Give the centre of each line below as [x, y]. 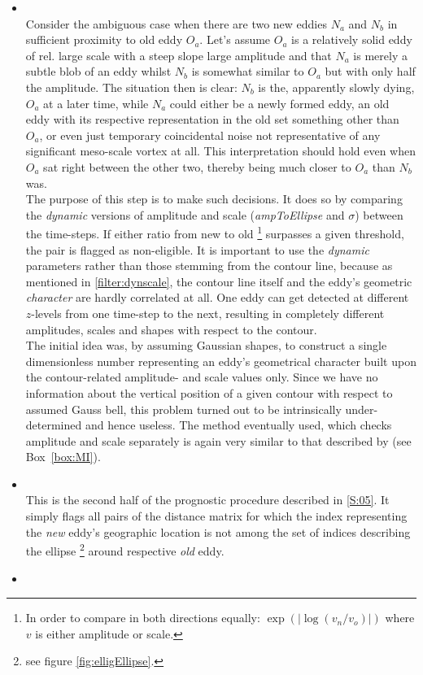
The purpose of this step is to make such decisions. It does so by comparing [214, 199]
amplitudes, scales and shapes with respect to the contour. [171, 329]
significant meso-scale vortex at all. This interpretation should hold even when [221, 151]
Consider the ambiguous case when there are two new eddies [176, 23]
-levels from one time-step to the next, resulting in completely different [208, 313]
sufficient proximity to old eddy [104, 39]
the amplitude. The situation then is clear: [131, 87]
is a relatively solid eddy [352, 39]
